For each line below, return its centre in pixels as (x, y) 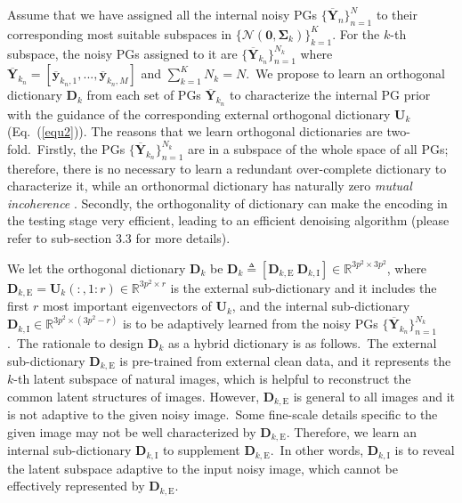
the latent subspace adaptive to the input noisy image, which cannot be (203, 468)
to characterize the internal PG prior (330, 95)
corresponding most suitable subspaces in (120, 33)
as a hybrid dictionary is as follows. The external (302, 342)
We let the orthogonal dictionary (97, 268)
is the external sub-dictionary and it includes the (304, 287)
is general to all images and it (374, 396)
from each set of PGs (144, 95)
